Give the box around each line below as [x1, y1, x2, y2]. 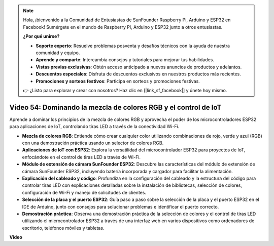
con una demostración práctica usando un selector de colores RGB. [22, 140, 164, 146]
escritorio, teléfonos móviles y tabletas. [22, 225, 105, 231]
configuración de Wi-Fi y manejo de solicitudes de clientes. [22, 189, 147, 195]
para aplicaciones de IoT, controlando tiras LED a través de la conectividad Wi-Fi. [9, 124, 180, 130]
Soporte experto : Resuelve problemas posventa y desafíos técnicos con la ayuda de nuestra [36, 43, 230, 49]
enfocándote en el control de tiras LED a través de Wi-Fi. [22, 154, 141, 160]
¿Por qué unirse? [23, 33, 60, 39]
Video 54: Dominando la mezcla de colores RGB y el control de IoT [9, 103, 222, 111]
